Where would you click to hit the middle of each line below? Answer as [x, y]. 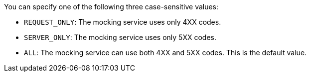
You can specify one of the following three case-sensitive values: [111, 7]
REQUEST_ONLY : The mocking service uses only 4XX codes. [123, 22]
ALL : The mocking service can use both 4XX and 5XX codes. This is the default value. [165, 53]
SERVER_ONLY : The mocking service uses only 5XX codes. [120, 37]
